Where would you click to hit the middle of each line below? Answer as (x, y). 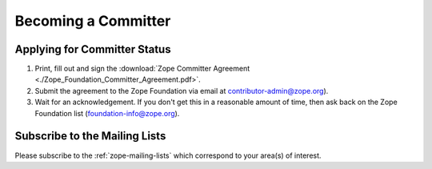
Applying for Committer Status (93, 49)
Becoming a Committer (93, 21)
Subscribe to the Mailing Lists (90, 136)
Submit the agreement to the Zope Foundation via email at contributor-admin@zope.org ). (182, 91)
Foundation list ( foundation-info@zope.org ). (107, 113)
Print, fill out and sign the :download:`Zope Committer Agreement (142, 69)
